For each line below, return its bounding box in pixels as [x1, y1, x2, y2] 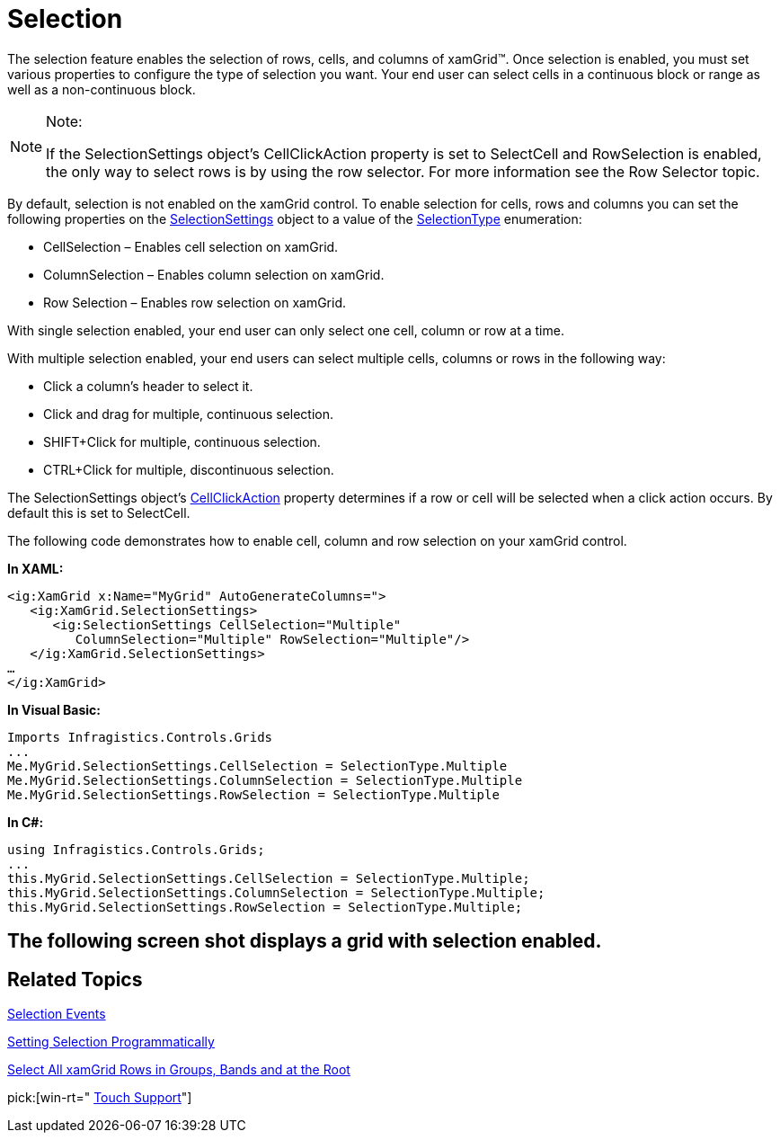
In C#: [7, 814, 44, 830]
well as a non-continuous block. [7, 81, 196, 97]
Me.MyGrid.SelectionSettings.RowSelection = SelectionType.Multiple [7, 787, 500, 802]
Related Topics [7, 967, 143, 991]
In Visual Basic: [7, 701, 101, 717]
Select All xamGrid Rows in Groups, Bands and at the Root [7, 1062, 350, 1078]
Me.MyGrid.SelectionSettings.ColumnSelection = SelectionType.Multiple [7, 772, 523, 788]
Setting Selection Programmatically [7, 1034, 215, 1050]
